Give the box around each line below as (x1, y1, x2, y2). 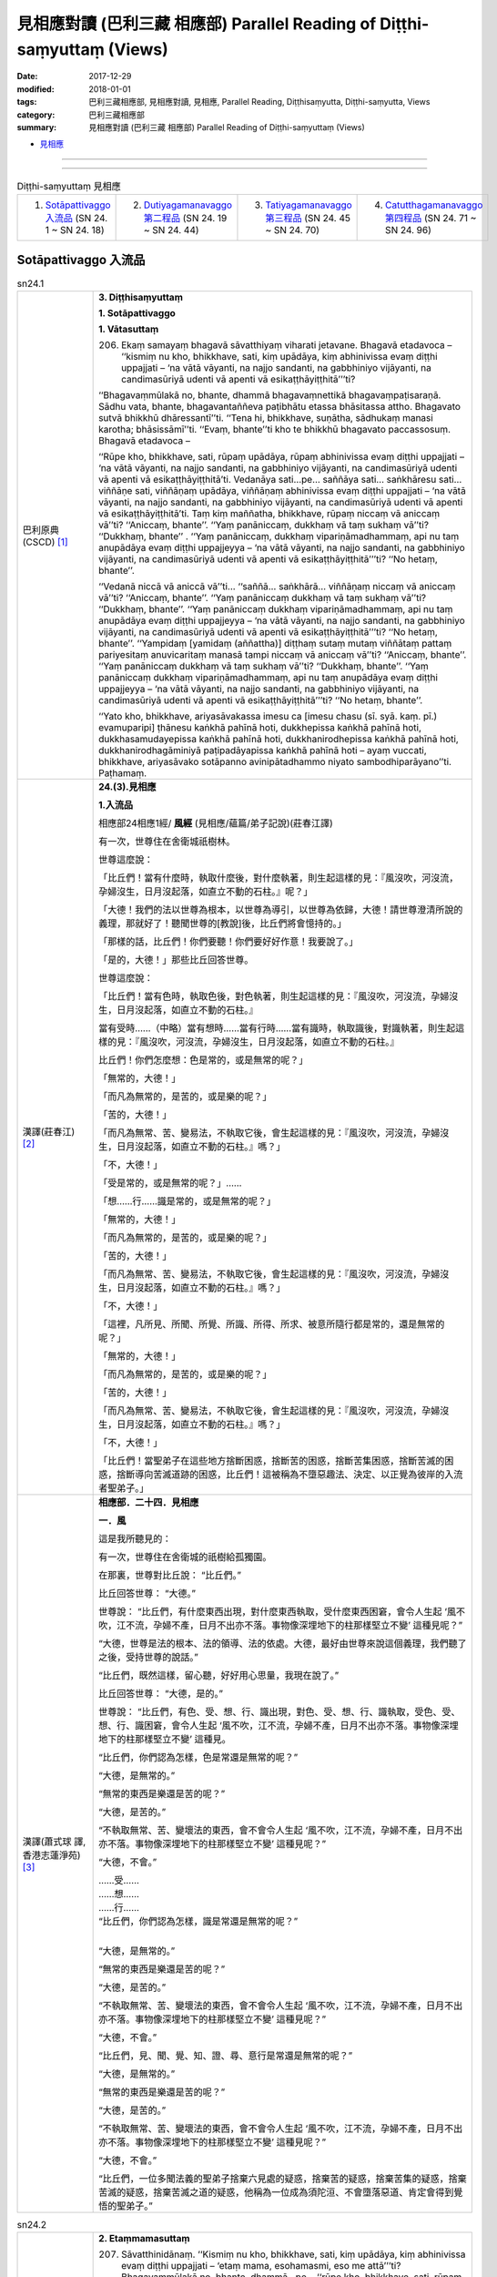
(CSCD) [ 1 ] (22, 536, 68, 548)
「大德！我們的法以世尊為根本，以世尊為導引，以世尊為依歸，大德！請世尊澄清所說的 (98, 903, 463, 915)
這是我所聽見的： (98, 1532, 172, 1545)
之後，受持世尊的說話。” (98, 1650, 199, 1663)
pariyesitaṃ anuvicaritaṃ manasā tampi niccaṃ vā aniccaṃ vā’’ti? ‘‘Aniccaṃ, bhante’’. (98, 648, 467, 660)
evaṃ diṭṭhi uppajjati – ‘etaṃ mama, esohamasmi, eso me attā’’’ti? (121, 2260, 401, 2272)
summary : (16, 121, 57, 132)
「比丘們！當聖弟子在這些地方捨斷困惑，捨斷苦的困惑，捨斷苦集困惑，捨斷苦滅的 (98, 1454, 445, 1466)
